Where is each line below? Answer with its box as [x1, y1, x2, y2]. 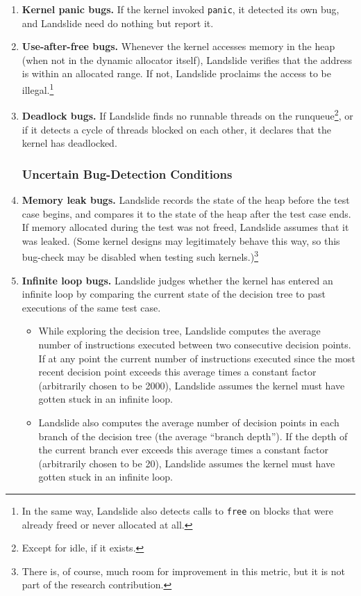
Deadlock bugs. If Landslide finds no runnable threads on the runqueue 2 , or [22, 106, 353, 122]
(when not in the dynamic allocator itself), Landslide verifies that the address [22, 52, 352, 67]
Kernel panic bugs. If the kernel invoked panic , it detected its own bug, [22, 2, 339, 16]
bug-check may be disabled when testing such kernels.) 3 [22, 248, 259, 264]
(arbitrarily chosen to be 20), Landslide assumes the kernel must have [38, 456, 335, 470]
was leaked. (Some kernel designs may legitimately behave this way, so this [22, 233, 340, 248]
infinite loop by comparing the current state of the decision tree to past [22, 287, 326, 301]
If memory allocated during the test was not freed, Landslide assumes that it [22, 220, 349, 234]
